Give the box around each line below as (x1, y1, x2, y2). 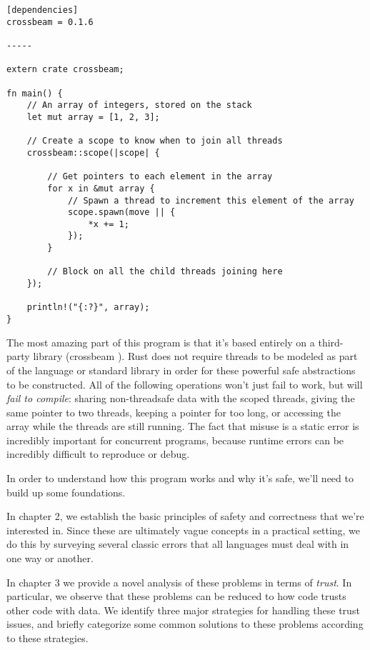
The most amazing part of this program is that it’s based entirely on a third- (6, 334, 344, 349)
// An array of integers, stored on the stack (26, 100, 252, 111)
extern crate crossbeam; (6, 64, 124, 75)
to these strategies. (6, 631, 89, 645)
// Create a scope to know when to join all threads (26, 136, 283, 146)
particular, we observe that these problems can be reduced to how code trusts (6, 589, 346, 604)
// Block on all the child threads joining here (47, 266, 283, 277)
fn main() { (6, 88, 63, 99)
